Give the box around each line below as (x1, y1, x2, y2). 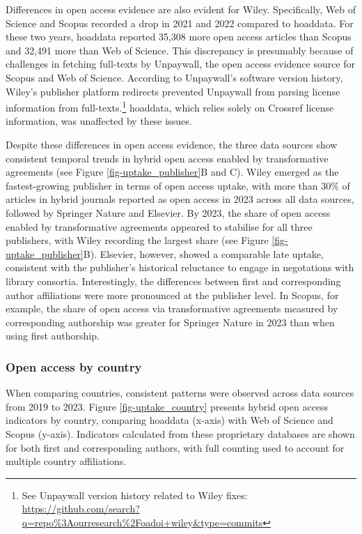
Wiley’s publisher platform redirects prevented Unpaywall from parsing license (6, 84, 340, 98)
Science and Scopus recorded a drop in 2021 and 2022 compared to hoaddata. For (6, 15, 354, 30)
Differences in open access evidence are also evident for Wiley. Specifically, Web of (6, 2, 356, 16)
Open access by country (6, 358, 142, 375)
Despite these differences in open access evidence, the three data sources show (6, 137, 338, 151)
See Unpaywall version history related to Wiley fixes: (22, 487, 248, 502)
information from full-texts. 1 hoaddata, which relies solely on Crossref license (6, 98, 334, 114)
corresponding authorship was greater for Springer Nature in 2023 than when (6, 314, 335, 329)
